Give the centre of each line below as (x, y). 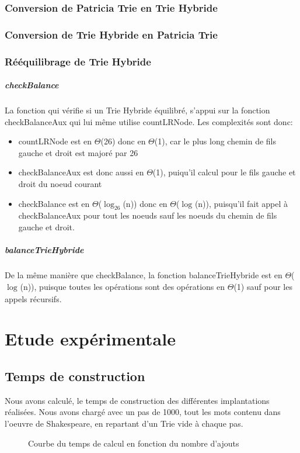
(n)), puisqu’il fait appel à (241, 203)
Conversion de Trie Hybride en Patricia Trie (111, 34)
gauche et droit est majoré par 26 (78, 152)
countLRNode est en (55, 141)
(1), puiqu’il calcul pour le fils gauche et (224, 172)
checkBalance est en (54, 203)
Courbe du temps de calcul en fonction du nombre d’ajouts (134, 443)
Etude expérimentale (90, 339)
